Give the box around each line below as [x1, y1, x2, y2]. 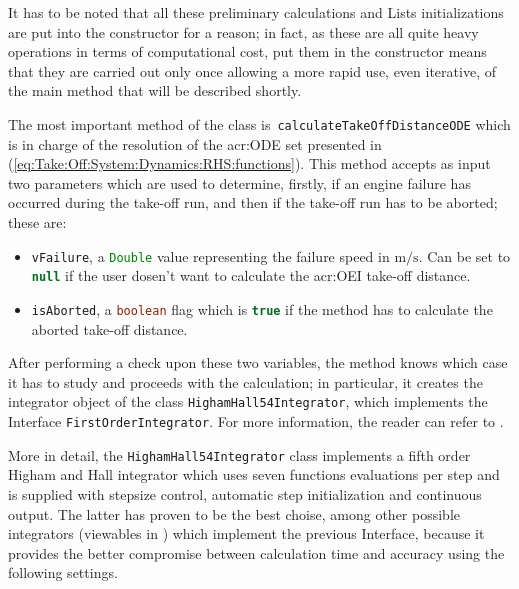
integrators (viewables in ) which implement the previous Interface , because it [8, 523, 485, 544]
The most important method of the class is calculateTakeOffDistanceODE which [8, 113, 511, 134]
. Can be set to [418, 245, 511, 266]
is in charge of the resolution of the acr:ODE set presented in [8, 133, 382, 154]
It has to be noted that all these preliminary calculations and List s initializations [8, 2, 504, 22]
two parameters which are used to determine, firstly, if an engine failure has [8, 172, 471, 193]
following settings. [8, 562, 118, 583]
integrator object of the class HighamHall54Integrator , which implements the [8, 391, 488, 412]
